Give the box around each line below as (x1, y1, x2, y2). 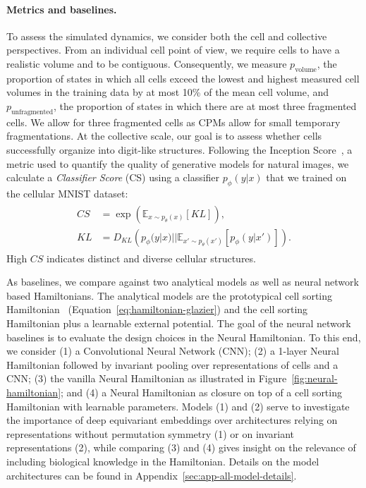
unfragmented (11, 108, 54, 116)
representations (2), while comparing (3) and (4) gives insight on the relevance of (6, 440, 356, 455)
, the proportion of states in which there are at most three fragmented (53, 98, 357, 113)
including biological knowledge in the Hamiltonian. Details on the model (6, 453, 319, 468)
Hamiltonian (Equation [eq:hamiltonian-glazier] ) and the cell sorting (6, 302, 308, 317)
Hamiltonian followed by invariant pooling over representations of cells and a (6, 357, 338, 372)
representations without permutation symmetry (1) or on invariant (6, 426, 295, 441)
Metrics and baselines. (6, 1, 117, 16)
